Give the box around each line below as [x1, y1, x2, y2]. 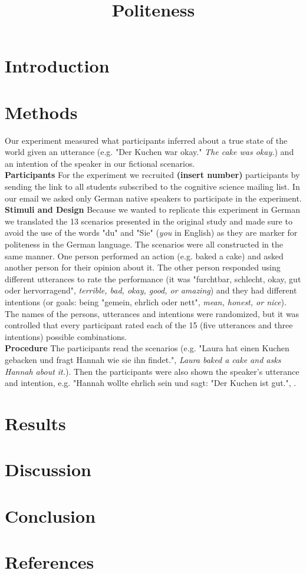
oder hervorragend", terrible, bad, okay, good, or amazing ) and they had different [5, 284, 297, 296]
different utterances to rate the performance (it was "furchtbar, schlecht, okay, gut [5, 272, 301, 285]
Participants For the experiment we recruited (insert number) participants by [5, 169, 300, 181]
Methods [5, 100, 78, 124]
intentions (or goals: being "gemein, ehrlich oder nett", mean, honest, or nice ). [5, 296, 287, 308]
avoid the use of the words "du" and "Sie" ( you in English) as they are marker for [5, 226, 298, 239]
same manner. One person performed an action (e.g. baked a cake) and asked [5, 249, 284, 262]
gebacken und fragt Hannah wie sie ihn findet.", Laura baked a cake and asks [5, 353, 281, 365]
